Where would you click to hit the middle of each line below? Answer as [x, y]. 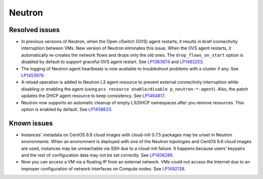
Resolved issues [35, 30]
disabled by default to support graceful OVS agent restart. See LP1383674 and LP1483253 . [113, 62]
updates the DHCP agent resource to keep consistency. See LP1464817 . [93, 96]
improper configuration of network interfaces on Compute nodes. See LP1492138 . [103, 169]
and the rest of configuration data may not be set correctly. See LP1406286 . [97, 155]
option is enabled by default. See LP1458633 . [67, 109]
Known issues [31, 123]
